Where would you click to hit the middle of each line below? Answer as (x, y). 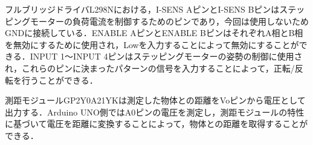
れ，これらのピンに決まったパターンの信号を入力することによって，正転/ (150, 68)
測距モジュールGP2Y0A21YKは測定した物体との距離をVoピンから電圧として (155, 100)
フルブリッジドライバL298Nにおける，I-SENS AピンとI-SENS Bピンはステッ (155, 9)
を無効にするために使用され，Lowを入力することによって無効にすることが (152, 44)
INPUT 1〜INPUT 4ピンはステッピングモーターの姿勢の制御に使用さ (166, 56)
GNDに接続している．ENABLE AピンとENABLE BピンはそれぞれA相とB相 (154, 33)
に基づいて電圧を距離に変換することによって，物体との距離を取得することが (156, 124)
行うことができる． (60, 80)
